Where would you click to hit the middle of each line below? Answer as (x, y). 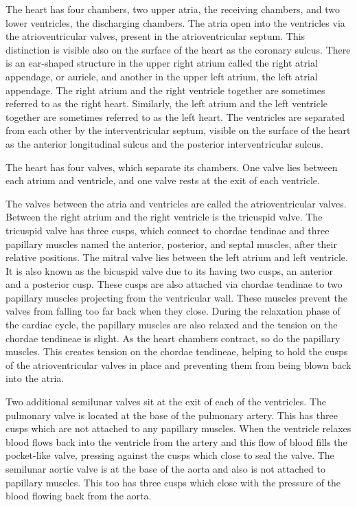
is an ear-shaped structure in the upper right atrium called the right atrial (162, 63)
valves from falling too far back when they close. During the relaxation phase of (173, 311)
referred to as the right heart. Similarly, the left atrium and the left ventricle (167, 103)
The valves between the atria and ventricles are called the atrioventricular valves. (176, 203)
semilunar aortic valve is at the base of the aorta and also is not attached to (165, 469)
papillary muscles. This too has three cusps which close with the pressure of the (173, 482)
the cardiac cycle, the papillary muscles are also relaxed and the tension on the (172, 325)
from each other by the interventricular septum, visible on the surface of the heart (178, 130)
